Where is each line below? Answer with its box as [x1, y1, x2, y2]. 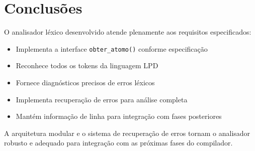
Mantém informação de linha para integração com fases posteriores [16, 111, 222, 121]
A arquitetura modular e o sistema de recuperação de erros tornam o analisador [4, 127, 250, 138]
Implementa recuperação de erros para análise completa [16, 94, 188, 104]
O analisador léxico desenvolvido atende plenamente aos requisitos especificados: [4, 27, 251, 37]
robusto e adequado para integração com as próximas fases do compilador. [4, 137, 233, 148]
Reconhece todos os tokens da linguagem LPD [16, 60, 158, 71]
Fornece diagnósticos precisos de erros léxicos [16, 77, 155, 87]
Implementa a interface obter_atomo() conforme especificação [16, 43, 208, 54]
